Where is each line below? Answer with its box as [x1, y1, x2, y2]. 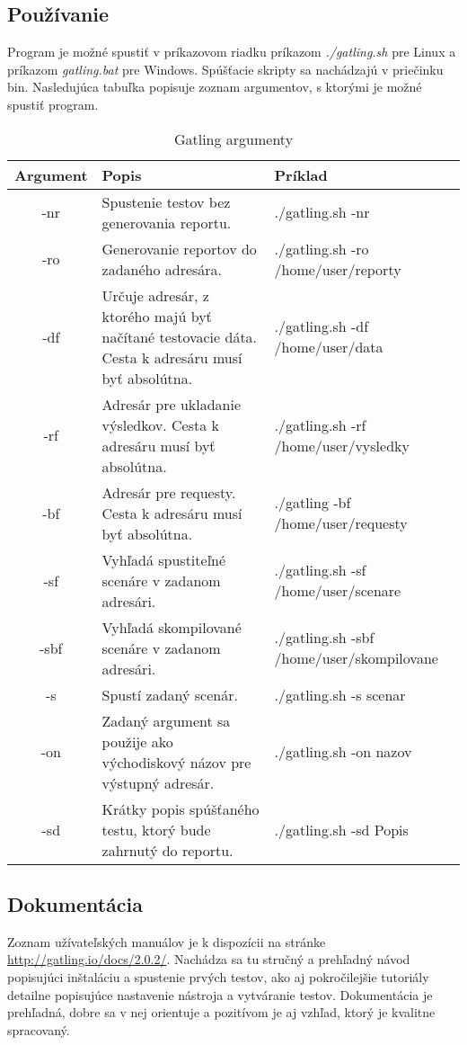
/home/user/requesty [274, 513, 408, 534]
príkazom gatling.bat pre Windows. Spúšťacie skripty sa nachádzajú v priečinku [7, 59, 444, 78]
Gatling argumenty [173, 128, 294, 149]
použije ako [101, 730, 173, 752]
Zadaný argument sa [101, 710, 231, 731]
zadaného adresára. [101, 258, 223, 280]
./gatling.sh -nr [274, 201, 370, 223]
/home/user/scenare [274, 580, 401, 602]
